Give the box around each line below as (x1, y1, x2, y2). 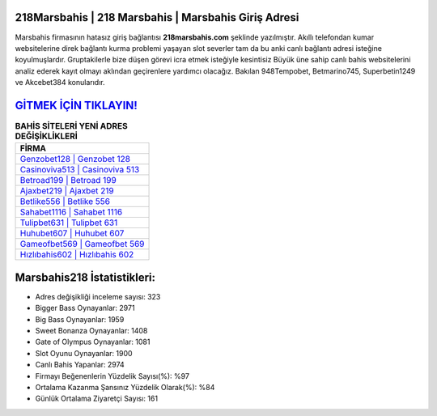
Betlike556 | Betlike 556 (19, 196, 111, 207)
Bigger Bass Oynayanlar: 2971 (35, 304, 135, 313)
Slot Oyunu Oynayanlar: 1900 (35, 348, 133, 358)
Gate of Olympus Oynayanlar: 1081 (35, 337, 151, 347)
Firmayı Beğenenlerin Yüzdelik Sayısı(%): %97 (35, 371, 190, 380)
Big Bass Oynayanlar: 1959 (35, 314, 125, 324)
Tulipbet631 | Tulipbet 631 (19, 217, 118, 228)
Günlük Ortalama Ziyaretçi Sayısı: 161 (35, 393, 158, 404)
